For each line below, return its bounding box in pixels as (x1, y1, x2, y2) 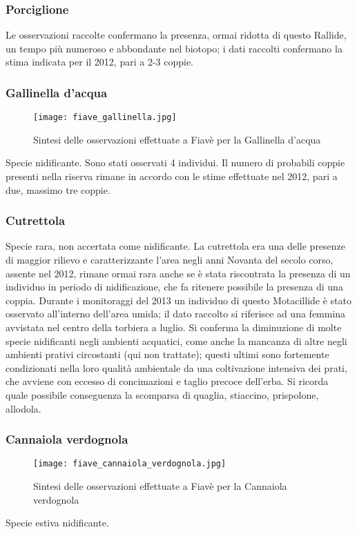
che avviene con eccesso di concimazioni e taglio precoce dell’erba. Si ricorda (6, 374, 329, 388)
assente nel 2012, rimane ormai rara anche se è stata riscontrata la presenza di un (6, 266, 351, 280)
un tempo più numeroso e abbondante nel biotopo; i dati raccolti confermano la (6, 41, 342, 55)
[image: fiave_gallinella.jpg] (33, 112, 177, 123)
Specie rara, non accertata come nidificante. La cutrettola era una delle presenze (6, 239, 346, 253)
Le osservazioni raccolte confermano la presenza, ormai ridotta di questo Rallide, (6, 28, 347, 42)
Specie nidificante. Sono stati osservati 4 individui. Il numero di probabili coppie (6, 155, 345, 170)
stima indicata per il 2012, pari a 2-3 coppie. (6, 55, 193, 69)
